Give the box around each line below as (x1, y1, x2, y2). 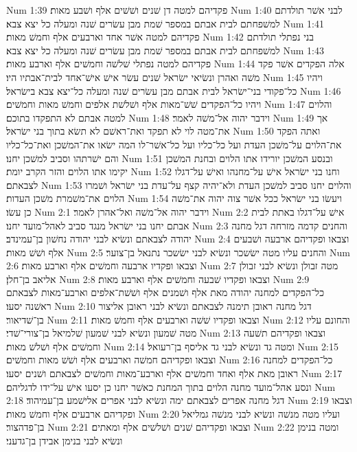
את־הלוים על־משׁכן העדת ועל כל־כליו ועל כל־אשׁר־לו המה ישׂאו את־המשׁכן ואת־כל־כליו (6, 137, 342, 151)
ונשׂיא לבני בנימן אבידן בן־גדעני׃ (6, 433, 123, 447)
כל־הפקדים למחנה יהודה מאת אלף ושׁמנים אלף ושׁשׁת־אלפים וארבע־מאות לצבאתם (6, 285, 324, 300)
